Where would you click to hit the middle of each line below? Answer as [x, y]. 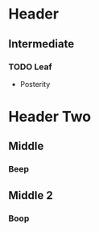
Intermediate [41, 44]
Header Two [50, 117]
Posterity [35, 84]
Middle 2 [31, 195]
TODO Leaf [30, 67]
